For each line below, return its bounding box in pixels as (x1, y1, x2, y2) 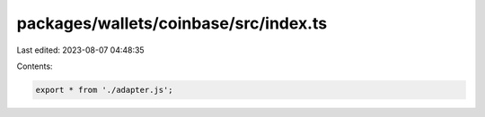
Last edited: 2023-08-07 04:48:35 (16, 45, 145, 55)
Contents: (16, 61, 53, 71)
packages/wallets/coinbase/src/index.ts (16, 13, 328, 33)
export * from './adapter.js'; (35, 85, 174, 95)
